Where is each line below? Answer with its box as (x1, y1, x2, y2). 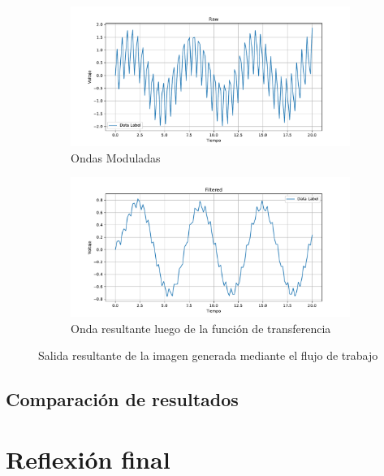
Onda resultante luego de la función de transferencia (71, 319, 331, 336)
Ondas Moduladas (71, 149, 161, 166)
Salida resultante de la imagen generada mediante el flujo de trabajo (38, 347, 378, 364)
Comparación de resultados (6, 387, 239, 412)
